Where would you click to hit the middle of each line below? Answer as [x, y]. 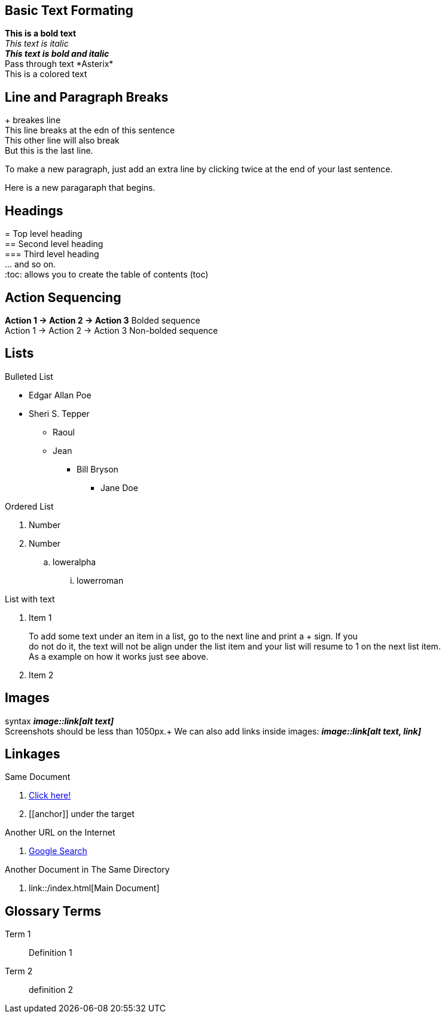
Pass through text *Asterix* [59, 64]
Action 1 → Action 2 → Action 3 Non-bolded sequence [112, 330]
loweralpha [74, 562]
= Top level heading [44, 234]
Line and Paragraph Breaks [87, 97]
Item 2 [41, 675]
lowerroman [100, 580]
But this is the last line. [49, 151]
